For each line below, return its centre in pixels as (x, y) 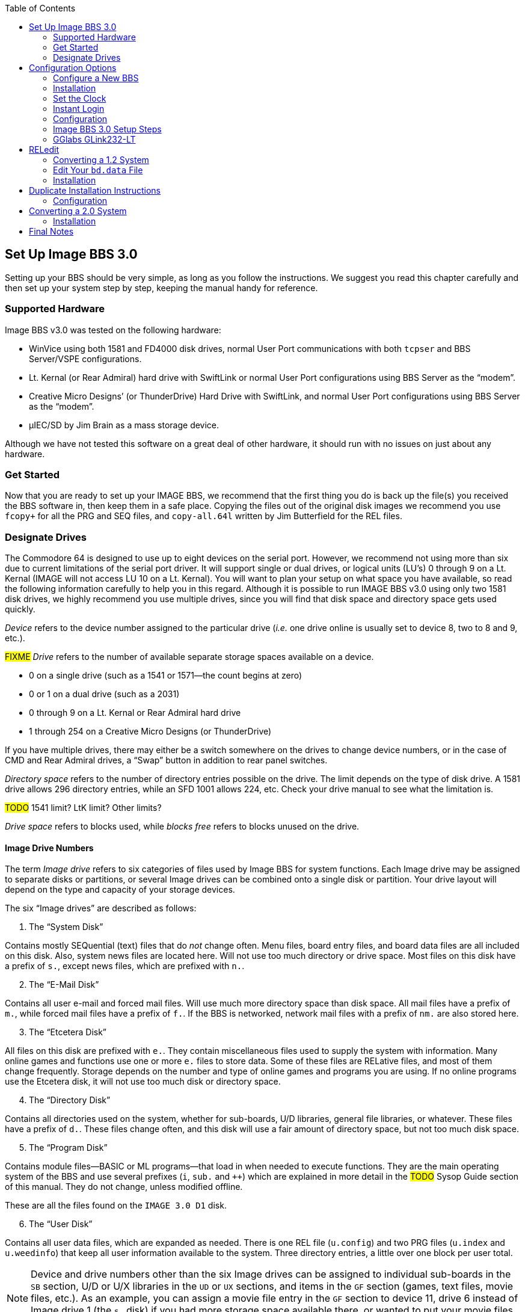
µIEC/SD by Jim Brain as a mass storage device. (124, 425)
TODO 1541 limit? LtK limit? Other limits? (83, 808)
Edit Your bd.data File (98, 170)
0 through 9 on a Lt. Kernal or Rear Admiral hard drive (135, 713)
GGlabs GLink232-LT (94, 139)
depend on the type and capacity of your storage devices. (120, 890)
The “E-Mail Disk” (64, 985)
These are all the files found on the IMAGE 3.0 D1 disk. (116, 1206)
